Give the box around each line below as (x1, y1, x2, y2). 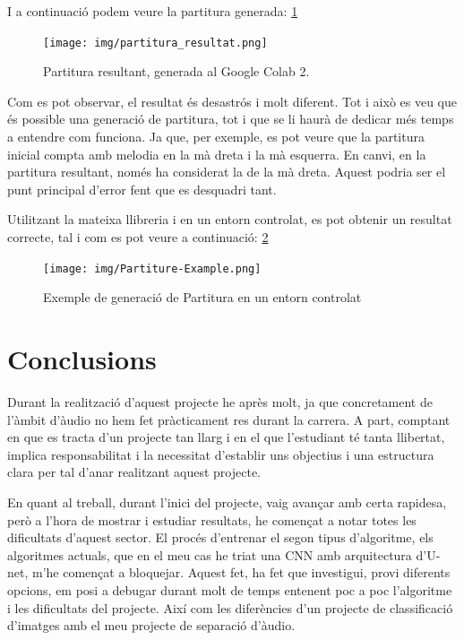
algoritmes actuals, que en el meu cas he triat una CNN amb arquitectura (7, 545, 412, 564)
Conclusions (7, 341, 157, 377)
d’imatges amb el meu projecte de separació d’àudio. (7, 616, 296, 635)
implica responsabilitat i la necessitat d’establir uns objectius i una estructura (7, 445, 434, 463)
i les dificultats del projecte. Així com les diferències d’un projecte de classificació (7, 598, 453, 617)
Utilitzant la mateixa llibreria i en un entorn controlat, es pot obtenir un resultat (7, 210, 452, 229)
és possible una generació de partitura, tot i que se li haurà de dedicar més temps (7, 109, 454, 128)
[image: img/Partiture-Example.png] (43, 262, 262, 275)
